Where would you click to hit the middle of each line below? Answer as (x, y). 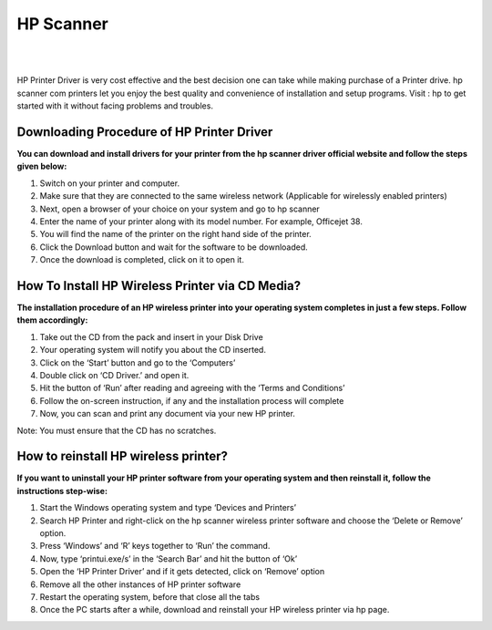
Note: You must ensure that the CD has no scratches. (117, 430)
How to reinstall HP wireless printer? (122, 456)
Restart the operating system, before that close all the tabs (149, 596)
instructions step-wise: (62, 491)
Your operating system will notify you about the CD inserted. (153, 350)
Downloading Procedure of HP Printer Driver (145, 132)
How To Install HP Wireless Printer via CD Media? (159, 286)
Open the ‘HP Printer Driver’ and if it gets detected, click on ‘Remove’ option (182, 572)
